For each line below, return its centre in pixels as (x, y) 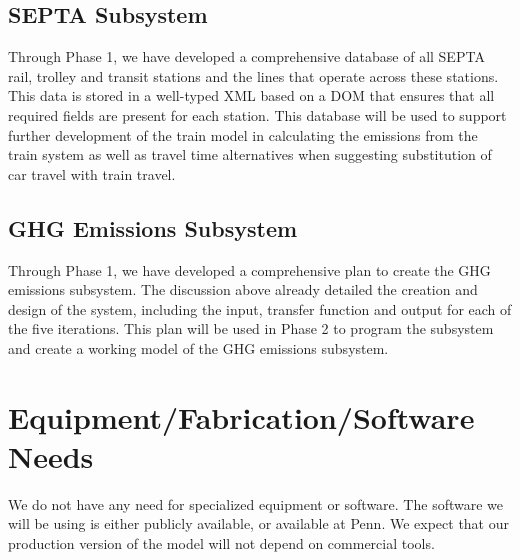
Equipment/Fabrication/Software (241, 416)
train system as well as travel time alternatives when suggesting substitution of (250, 154)
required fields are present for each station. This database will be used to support (257, 114)
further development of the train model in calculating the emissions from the (243, 134)
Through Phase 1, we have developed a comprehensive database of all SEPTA (246, 56)
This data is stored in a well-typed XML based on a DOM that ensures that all (251, 95)
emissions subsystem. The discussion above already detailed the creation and (243, 289)
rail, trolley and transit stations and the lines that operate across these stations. (253, 75)
